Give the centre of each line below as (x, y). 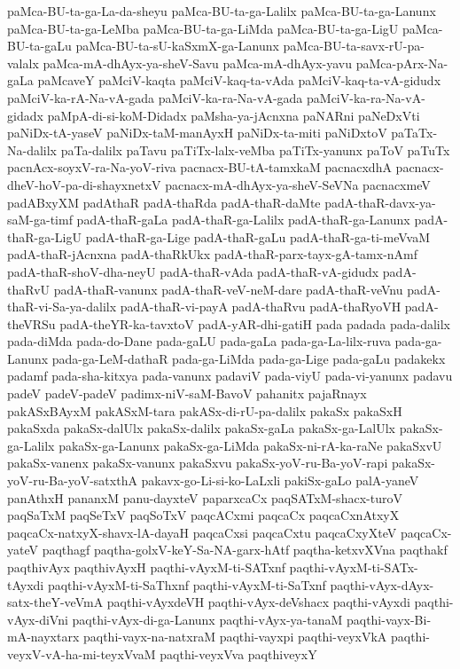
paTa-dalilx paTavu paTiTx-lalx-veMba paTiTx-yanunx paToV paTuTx (255, 150)
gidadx (25, 115)
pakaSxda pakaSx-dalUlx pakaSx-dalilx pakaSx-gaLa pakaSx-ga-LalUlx (201, 428)
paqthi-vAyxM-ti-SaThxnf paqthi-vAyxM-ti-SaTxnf (187, 584)
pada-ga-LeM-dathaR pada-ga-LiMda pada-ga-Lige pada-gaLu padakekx (249, 358)
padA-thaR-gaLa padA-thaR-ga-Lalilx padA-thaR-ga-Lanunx (243, 220)
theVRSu (31, 323)
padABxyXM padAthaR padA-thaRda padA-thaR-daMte (164, 202)
